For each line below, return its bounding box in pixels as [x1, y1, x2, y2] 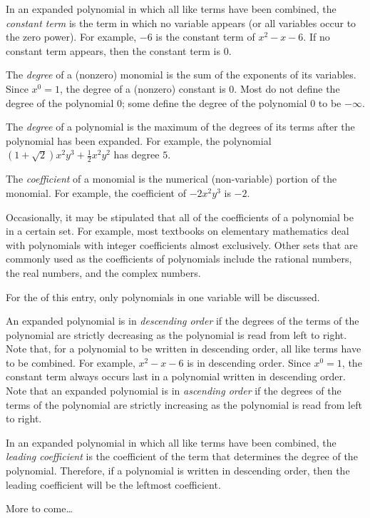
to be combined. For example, [6, 355, 135, 370]
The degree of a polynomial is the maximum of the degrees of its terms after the [6, 119, 355, 134]
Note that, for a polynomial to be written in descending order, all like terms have [6, 341, 361, 356]
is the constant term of [155, 29, 255, 44]
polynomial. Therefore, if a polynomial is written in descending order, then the [6, 463, 350, 478]
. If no [303, 29, 330, 44]
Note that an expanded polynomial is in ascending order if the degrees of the [6, 383, 341, 398]
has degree [113, 147, 160, 162]
